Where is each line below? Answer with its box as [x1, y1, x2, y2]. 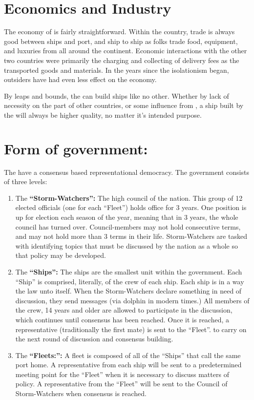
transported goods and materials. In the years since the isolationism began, [4, 64, 229, 75]
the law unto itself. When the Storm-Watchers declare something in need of [15, 286, 242, 296]
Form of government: [4, 138, 148, 158]
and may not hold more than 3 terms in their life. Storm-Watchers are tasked [15, 231, 247, 241]
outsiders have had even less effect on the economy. [4, 74, 157, 84]
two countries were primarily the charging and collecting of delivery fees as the [4, 55, 239, 65]
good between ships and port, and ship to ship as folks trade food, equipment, [4, 36, 238, 46]
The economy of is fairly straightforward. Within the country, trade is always [4, 26, 235, 37]
